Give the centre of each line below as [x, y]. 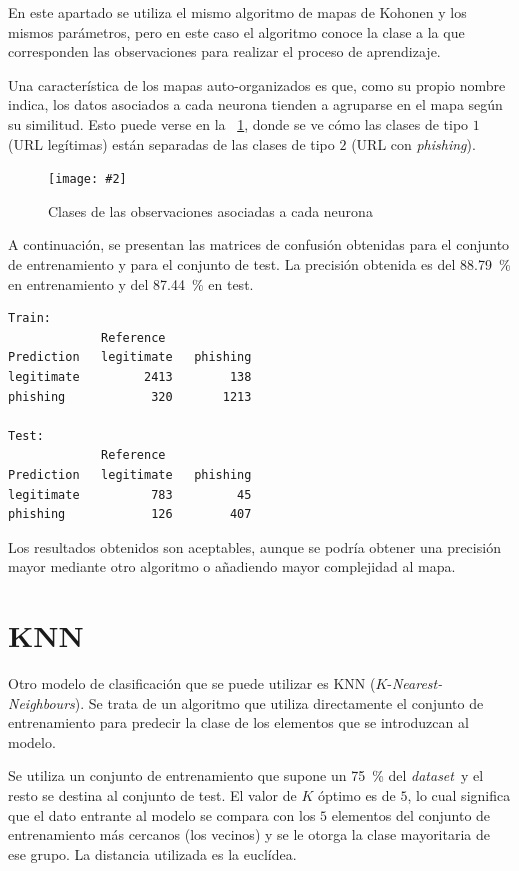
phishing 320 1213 [130, 396]
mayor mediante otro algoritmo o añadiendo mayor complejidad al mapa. [232, 566]
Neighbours [41, 702]
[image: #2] [87, 179]
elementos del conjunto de [411, 814]
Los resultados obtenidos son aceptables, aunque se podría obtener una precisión [254, 546]
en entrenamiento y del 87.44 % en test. [131, 283]
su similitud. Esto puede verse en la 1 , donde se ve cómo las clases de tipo [238, 123]
